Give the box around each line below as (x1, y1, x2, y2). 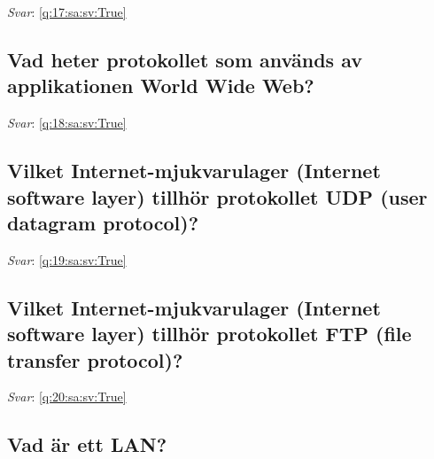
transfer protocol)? (7, 346, 183, 373)
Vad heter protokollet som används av (7, 45, 362, 73)
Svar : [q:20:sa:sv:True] (7, 387, 127, 406)
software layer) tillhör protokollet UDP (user (7, 183, 428, 210)
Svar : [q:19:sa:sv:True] (7, 250, 127, 268)
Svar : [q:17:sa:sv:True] (7, 3, 127, 20)
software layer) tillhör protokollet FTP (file (7, 320, 412, 347)
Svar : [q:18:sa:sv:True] (7, 113, 127, 132)
